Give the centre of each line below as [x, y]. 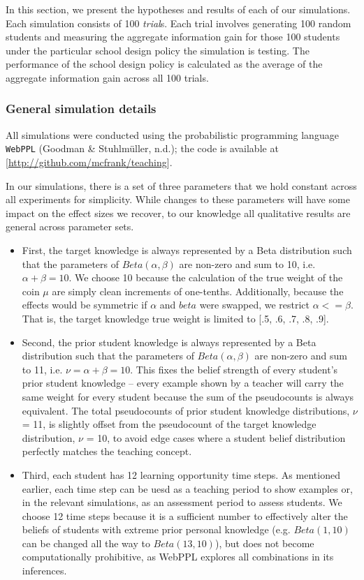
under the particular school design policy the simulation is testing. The [158, 50]
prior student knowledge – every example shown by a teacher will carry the [183, 383]
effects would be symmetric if [85, 305]
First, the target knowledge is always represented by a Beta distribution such [187, 250]
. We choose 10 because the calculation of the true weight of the [206, 277]
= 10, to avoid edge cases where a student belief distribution [216, 437]
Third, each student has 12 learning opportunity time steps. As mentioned [181, 474]
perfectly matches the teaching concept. [107, 451]
